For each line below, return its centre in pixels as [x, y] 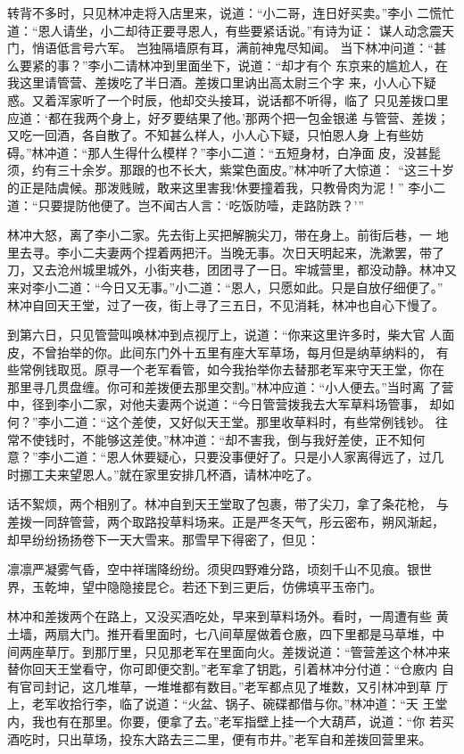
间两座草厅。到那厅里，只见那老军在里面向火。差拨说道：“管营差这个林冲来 [229, 651]
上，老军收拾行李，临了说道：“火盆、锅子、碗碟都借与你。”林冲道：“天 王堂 [228, 704]
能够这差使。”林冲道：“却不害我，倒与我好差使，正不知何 [260, 439]
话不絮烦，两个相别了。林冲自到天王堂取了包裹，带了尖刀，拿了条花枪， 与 [228, 504]
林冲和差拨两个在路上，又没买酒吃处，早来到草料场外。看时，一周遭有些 [220, 616]
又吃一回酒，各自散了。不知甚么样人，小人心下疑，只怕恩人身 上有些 [209, 135]
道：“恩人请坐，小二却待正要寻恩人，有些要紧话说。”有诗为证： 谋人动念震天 [231, 30]
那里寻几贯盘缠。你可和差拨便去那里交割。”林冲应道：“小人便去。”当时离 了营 [231, 386]
